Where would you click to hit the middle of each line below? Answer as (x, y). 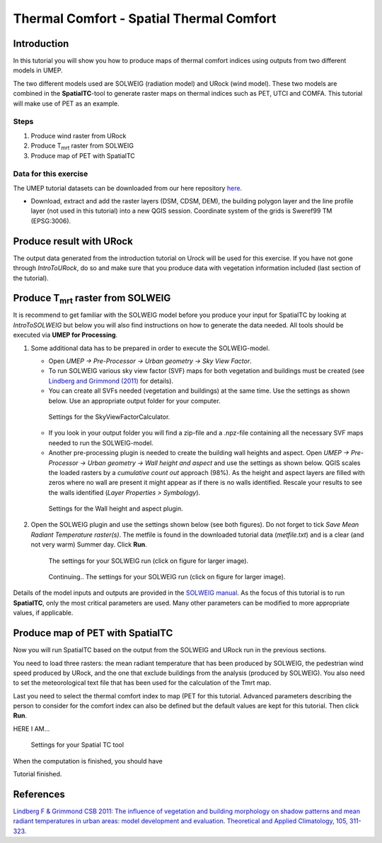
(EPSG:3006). (51, 220)
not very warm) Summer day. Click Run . (89, 545)
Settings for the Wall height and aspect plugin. (116, 509)
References (39, 794)
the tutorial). (31, 278)
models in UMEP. (38, 70)
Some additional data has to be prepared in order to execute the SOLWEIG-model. (150, 348)
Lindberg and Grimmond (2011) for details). (111, 381)
